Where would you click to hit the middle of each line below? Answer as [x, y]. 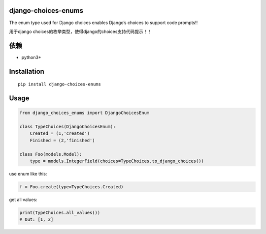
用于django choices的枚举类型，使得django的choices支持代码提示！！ [81, 31]
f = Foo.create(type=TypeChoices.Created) [71, 187]
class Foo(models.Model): [51, 154]
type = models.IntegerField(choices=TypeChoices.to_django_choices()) [117, 161]
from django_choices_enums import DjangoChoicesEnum [84, 113]
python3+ [31, 57]
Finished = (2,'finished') [63, 140]
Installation [27, 71]
